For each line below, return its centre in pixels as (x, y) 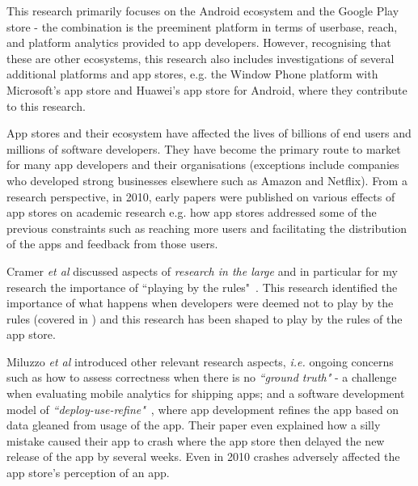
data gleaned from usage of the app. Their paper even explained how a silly (194, 425)
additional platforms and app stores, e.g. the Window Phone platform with (192, 74)
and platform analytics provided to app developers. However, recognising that (199, 42)
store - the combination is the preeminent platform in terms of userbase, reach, (202, 26)
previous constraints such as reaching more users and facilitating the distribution (207, 228)
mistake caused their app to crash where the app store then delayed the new (196, 440)
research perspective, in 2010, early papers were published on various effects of (201, 196)
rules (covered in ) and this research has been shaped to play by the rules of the (205, 318)
